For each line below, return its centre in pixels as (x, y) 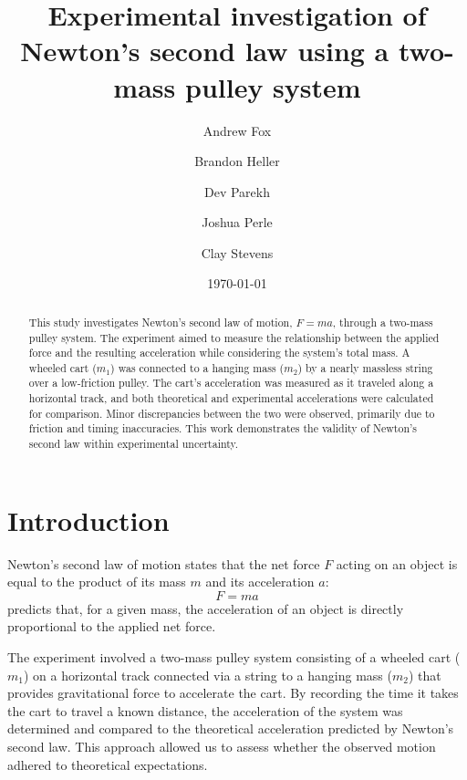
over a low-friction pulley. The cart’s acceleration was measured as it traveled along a (231, 383)
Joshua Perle (237, 222)
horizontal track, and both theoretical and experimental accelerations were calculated (231, 398)
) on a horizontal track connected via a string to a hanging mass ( (208, 675)
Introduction (88, 520)
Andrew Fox (237, 130)
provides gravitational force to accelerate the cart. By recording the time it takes (233, 693)
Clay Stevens (237, 252)
